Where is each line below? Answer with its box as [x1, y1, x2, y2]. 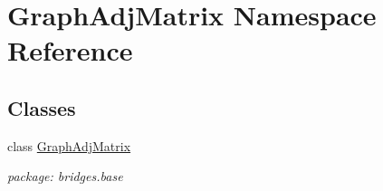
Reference [7, 32, 133, 69]
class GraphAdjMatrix [7, 136, 131, 155]
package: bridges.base [7, 167, 123, 186]
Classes [7, 93, 76, 121]
